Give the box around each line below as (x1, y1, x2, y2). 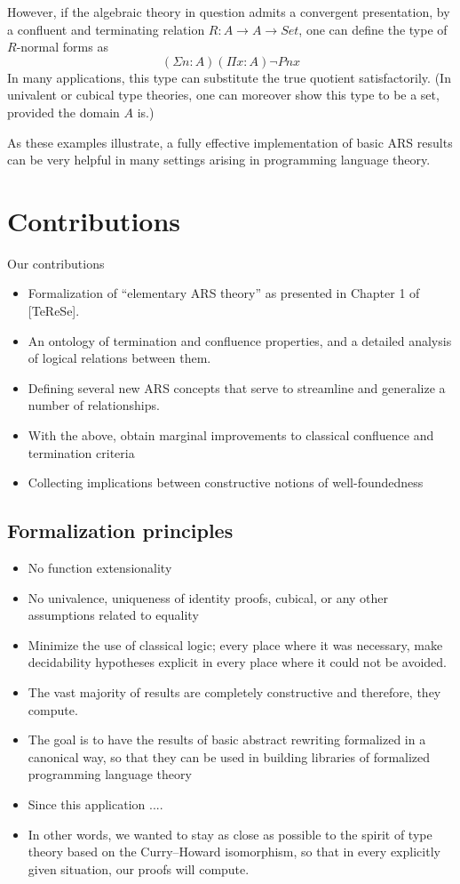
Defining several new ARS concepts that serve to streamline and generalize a (28, 378, 446, 397)
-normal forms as (16, 37, 108, 56)
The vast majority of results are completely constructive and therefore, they (28, 682, 441, 701)
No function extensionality (28, 559, 172, 577)
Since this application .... (28, 794, 163, 813)
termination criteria (28, 443, 135, 462)
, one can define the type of (298, 20, 448, 38)
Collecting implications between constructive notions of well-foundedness (28, 473, 424, 492)
